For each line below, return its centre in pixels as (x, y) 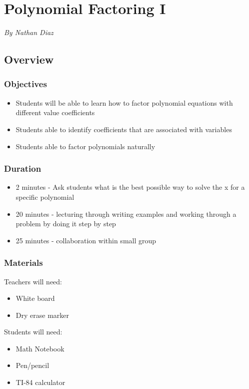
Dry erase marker (42, 315)
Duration (23, 168)
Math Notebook (40, 348)
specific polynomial (45, 197)
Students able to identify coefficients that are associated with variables (124, 129)
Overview (29, 59)
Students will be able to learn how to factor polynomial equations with (124, 102)
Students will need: (33, 332)
